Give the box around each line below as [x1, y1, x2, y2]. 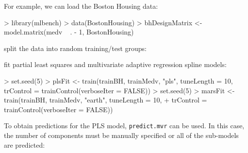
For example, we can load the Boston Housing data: [4, 1, 158, 11]
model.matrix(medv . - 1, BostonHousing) [4, 27, 134, 37]
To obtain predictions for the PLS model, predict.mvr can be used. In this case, [4, 120, 245, 131]
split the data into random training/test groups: [4, 43, 147, 53]
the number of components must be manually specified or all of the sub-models [4, 130, 239, 140]
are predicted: [4, 139, 45, 150]
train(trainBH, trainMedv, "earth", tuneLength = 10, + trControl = [4, 95, 207, 105]
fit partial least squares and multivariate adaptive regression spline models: [4, 59, 227, 69]
